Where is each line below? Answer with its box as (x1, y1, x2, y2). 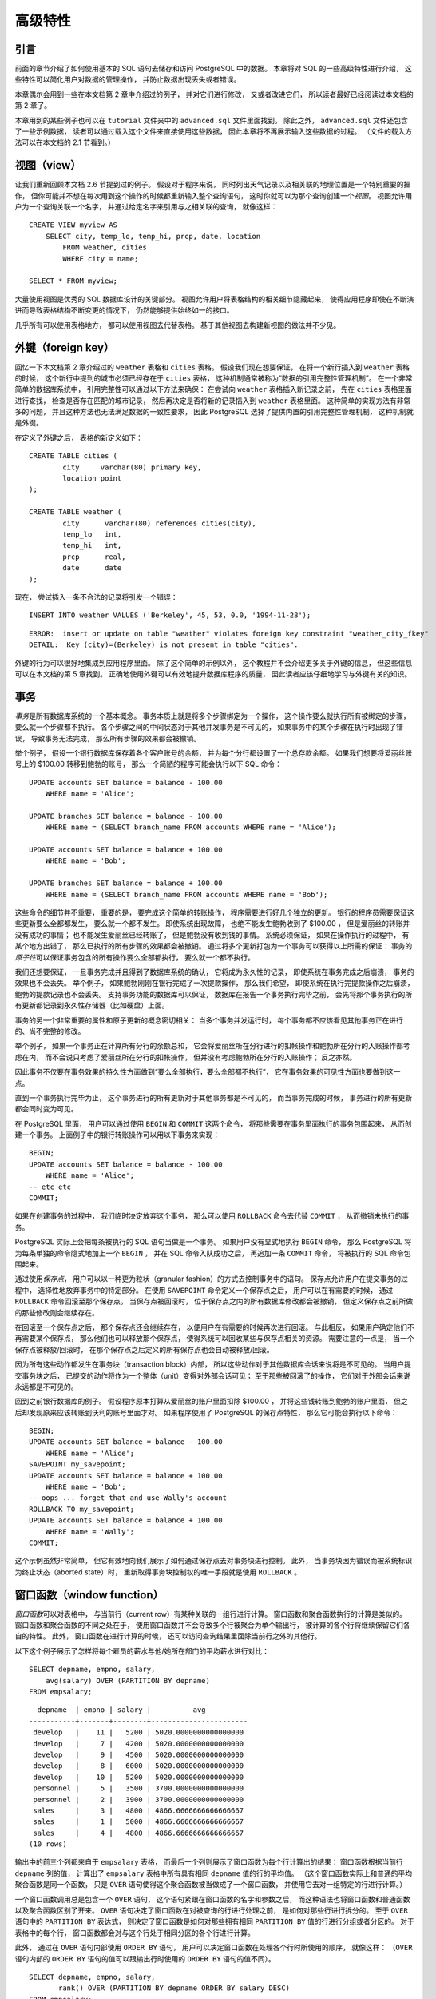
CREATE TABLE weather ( (29, 508, 122, 517)
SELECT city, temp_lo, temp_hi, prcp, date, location (45, 232, 261, 241)
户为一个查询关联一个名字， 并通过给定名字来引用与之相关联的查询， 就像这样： (14, 202, 278, 212)
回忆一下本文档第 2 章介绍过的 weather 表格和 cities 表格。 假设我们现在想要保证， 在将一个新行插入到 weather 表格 (14, 362, 410, 372)
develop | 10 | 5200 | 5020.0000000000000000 (33, 1772, 244, 1782)
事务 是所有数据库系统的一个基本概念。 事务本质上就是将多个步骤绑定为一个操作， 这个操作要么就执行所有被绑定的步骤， (14, 711, 410, 720)
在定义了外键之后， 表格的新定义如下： (14, 433, 143, 442)
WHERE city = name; (62, 254, 139, 263)
